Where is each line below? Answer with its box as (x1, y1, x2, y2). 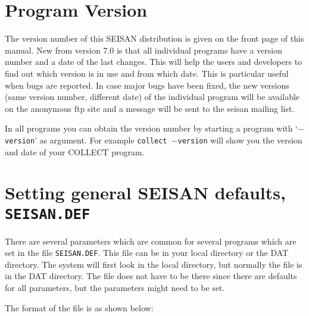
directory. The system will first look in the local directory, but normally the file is (5, 258, 302, 270)
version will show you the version (177, 133, 302, 146)
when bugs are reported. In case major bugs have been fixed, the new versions (5, 79, 289, 91)
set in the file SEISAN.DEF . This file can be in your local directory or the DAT (5, 246, 289, 259)
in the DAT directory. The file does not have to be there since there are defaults (5, 270, 297, 282)
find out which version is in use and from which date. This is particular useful (5, 67, 289, 79)
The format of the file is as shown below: (5, 301, 154, 314)
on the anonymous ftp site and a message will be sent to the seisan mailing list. (5, 102, 295, 114)
